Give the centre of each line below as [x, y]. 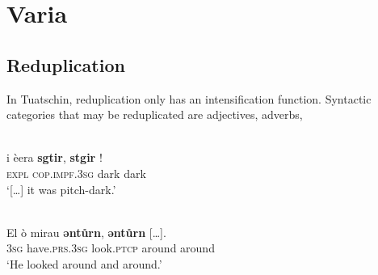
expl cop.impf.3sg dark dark [76, 173]
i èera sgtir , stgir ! [55, 157]
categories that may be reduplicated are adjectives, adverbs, [155, 114]
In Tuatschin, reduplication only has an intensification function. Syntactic [189, 98]
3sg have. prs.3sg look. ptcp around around [111, 248]
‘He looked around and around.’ [84, 263]
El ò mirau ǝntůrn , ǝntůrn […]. [86, 232]
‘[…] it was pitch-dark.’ [61, 189]
